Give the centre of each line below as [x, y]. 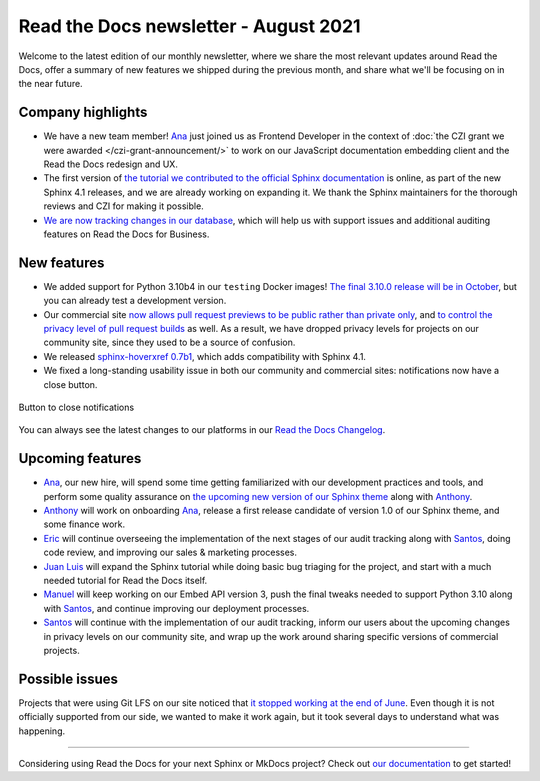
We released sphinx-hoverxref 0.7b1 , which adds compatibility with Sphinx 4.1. [205, 356]
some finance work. [84, 524]
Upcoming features [80, 458]
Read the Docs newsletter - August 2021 [189, 26]
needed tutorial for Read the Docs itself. [125, 581]
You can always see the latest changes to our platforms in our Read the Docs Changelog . [202, 430]
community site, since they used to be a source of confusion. [169, 342]
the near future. [51, 84]
